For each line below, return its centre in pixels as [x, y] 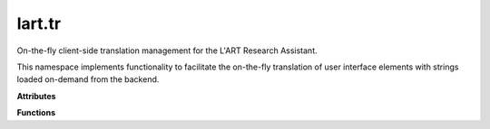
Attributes [36, 96]
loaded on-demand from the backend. [88, 79]
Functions [36, 113]
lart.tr [39, 23]
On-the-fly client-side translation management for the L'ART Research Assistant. [167, 51]
